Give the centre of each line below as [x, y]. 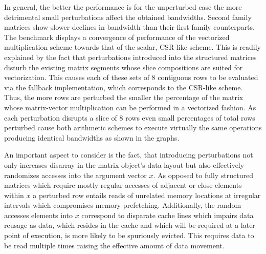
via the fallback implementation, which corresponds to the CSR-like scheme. [124, 87]
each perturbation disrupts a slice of [61, 117]
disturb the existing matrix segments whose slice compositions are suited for [124, 67]
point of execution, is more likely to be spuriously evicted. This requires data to [129, 235]
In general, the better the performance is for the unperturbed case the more [123, 7]
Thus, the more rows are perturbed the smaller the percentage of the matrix [124, 97]
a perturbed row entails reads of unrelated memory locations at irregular [147, 195]
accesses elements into [39, 215]
